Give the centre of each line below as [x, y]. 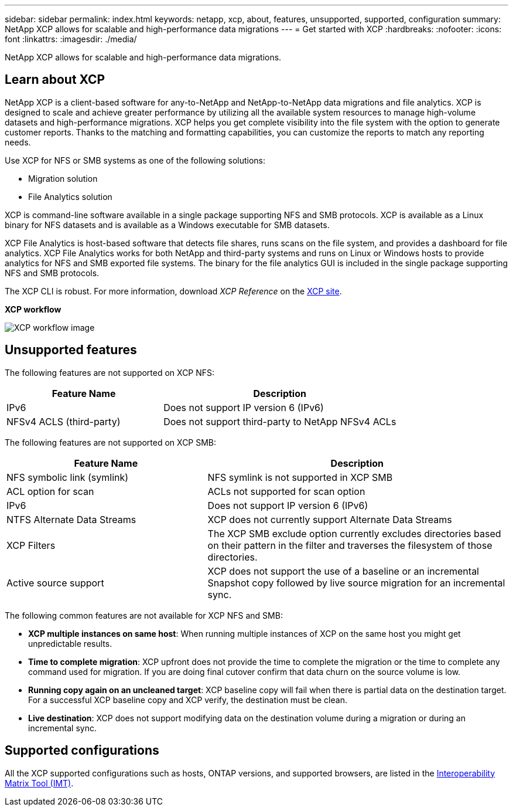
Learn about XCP [55, 80]
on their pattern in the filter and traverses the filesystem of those [350, 545]
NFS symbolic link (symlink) [68, 477]
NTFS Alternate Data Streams [71, 519]
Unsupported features [71, 350]
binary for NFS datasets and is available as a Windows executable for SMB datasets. [167, 225]
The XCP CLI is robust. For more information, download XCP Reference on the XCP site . [173, 291]
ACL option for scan [50, 491]
